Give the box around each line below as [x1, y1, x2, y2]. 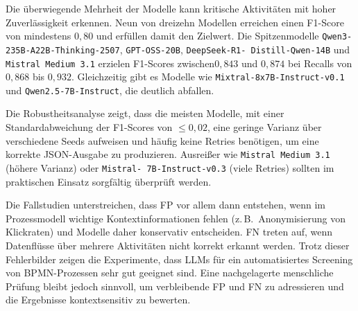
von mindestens [6, 28, 71, 43]
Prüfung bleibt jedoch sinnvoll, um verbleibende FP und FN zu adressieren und [6, 278, 344, 293]
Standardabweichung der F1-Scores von [6, 120, 173, 134]
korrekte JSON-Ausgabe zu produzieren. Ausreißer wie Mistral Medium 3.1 [6, 147, 330, 161]
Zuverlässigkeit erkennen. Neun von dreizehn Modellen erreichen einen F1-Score [6, 15, 344, 29]
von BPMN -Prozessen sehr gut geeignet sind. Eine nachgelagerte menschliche [6, 265, 334, 280]
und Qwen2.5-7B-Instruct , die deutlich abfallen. [6, 82, 214, 97]
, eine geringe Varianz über [207, 120, 322, 134]
